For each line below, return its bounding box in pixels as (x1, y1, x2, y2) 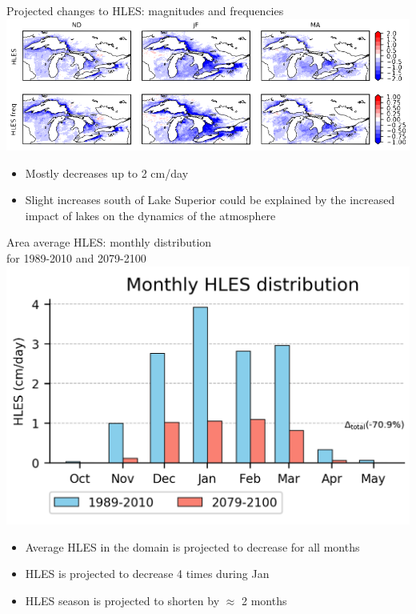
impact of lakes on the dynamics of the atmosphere (25, 207, 276, 223)
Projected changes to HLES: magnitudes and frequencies (6, 2, 284, 18)
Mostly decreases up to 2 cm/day (25, 164, 189, 181)
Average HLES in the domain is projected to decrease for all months (25, 538, 360, 555)
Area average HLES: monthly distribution (6, 234, 212, 251)
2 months (241, 592, 287, 608)
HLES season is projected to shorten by (25, 592, 220, 608)
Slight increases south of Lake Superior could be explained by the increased (25, 191, 395, 208)
